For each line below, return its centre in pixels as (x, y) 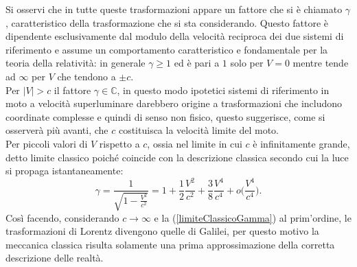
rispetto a (119, 143)
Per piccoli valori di (47, 143)
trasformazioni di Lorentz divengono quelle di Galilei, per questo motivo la (162, 231)
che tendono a (87, 76)
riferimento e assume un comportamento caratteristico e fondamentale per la (167, 49)
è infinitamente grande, (301, 143)
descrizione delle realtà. (55, 258)
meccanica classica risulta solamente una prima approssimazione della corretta (170, 244)
